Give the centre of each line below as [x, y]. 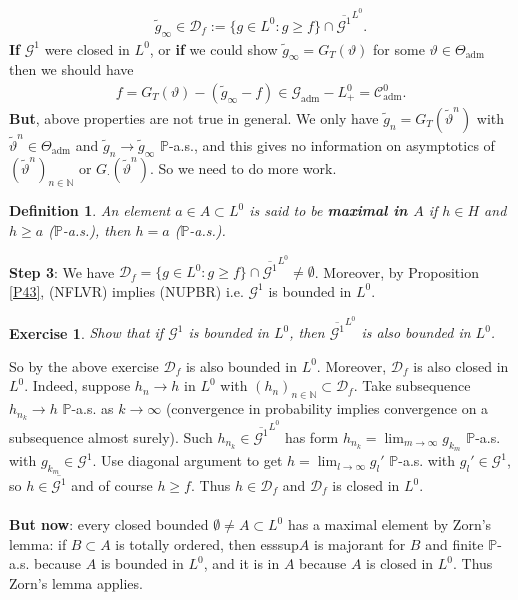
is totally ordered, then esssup [207, 543]
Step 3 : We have [62, 271]
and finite [454, 543]
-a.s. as [92, 408]
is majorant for [360, 543]
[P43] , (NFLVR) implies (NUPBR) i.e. [126, 290]
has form [311, 436]
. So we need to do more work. [243, 167]
